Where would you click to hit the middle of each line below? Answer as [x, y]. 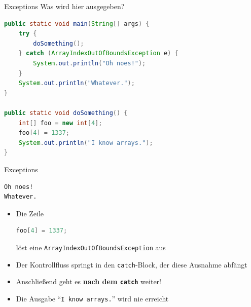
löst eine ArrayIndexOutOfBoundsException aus [91, 247]
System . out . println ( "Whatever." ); [77, 83]
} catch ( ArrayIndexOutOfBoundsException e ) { [98, 53]
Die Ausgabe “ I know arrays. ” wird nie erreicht [92, 298]
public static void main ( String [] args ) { [77, 24]
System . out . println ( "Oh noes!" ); [89, 63]
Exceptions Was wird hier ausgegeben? [64, 6]
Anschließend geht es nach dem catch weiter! [88, 281]
